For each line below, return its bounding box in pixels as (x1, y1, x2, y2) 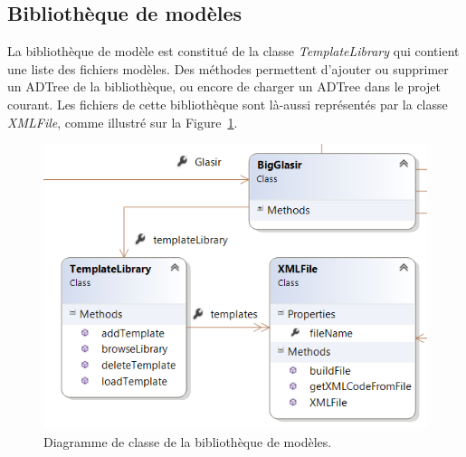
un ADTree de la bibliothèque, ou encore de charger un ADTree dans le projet (7, 77, 442, 96)
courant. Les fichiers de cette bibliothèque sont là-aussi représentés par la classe (7, 94, 448, 113)
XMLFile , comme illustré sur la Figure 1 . (7, 112, 238, 131)
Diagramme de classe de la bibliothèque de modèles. (43, 433, 332, 452)
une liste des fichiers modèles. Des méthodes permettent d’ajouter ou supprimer (7, 59, 449, 78)
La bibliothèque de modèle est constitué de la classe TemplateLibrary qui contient (7, 42, 460, 61)
